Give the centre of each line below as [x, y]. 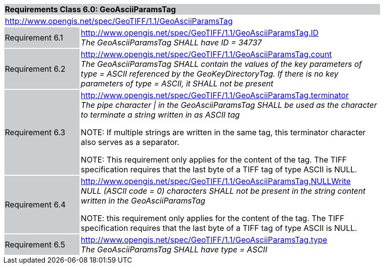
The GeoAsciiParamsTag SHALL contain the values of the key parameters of [221, 64]
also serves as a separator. [130, 142]
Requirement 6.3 [35, 132]
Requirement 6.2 [35, 69]
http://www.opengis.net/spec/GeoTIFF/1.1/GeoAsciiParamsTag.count [206, 54]
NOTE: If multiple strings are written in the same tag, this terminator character [223, 132]
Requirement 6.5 [35, 245]
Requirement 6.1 [34, 38]
